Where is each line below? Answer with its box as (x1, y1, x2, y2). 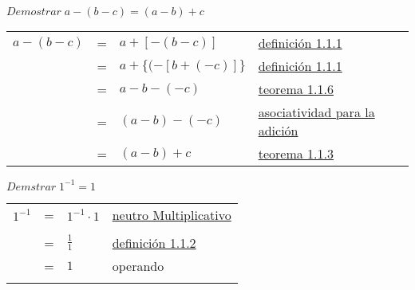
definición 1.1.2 (112, 233, 196, 252)
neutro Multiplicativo (112, 205, 231, 224)
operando (112, 256, 164, 275)
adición (258, 121, 298, 139)
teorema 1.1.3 (258, 144, 334, 163)
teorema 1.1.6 (258, 80, 334, 98)
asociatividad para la (258, 103, 375, 121)
